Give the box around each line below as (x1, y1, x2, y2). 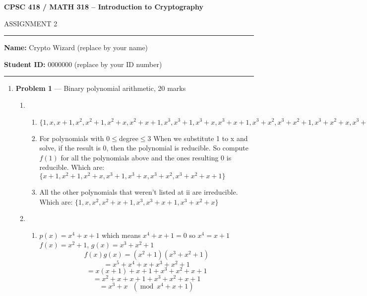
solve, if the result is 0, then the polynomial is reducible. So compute (39, 143, 248, 153)
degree (119, 133, 138, 143)
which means (102, 229, 141, 240)
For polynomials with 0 (39, 133, 110, 143)
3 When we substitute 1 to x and (147, 133, 248, 143)
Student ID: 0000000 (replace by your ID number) (4, 59, 162, 69)
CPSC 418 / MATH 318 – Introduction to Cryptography (4, 1, 203, 11)
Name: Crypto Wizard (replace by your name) (4, 42, 148, 53)
